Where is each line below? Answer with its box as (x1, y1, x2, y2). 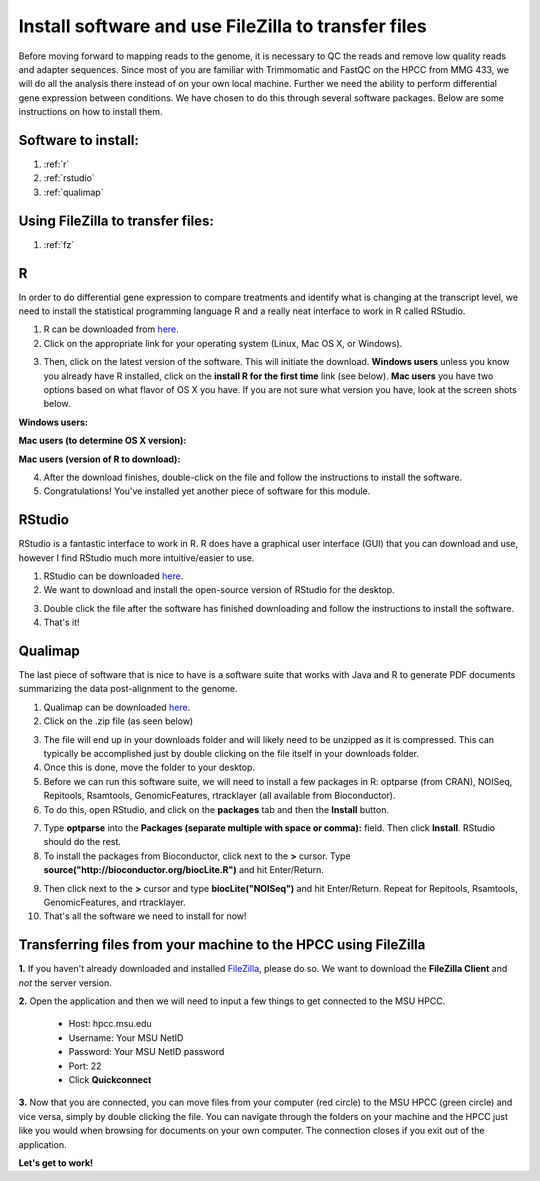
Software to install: (18, 131, 140, 149)
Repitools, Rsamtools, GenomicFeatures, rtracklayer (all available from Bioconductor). (43, 790, 396, 802)
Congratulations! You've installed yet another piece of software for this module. (43, 485, 371, 497)
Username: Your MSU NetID (68, 1031, 184, 1044)
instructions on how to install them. (18, 106, 163, 118)
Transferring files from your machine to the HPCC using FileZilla (18, 936, 426, 954)
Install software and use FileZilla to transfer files (18, 15, 427, 37)
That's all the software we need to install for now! (43, 910, 247, 922)
